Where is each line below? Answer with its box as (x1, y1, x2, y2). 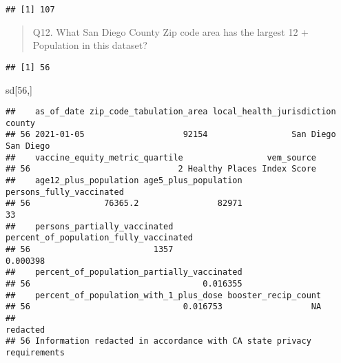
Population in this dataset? (32, 38, 147, 52)
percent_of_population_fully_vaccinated (6, 233, 194, 243)
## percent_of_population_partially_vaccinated (6, 267, 242, 278)
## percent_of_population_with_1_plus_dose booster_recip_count (6, 290, 322, 300)
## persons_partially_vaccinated (6, 221, 174, 231)
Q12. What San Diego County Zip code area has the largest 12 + (32, 24, 309, 39)
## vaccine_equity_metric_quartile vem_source (6, 152, 317, 163)
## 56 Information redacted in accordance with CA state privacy (6, 336, 311, 346)
